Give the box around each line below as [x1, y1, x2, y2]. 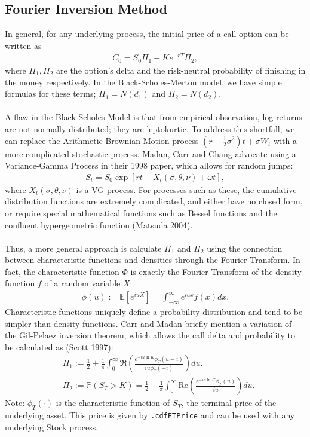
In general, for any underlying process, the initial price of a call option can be [5, 27, 289, 40]
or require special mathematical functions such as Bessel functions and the [5, 206, 277, 219]
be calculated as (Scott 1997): [5, 340, 113, 353]
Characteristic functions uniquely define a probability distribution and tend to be [5, 305, 303, 317]
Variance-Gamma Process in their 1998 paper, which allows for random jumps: [5, 159, 293, 172]
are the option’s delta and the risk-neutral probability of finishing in [56, 63, 306, 76]
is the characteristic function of [56, 396, 170, 409]
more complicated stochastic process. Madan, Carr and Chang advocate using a [5, 147, 296, 160]
